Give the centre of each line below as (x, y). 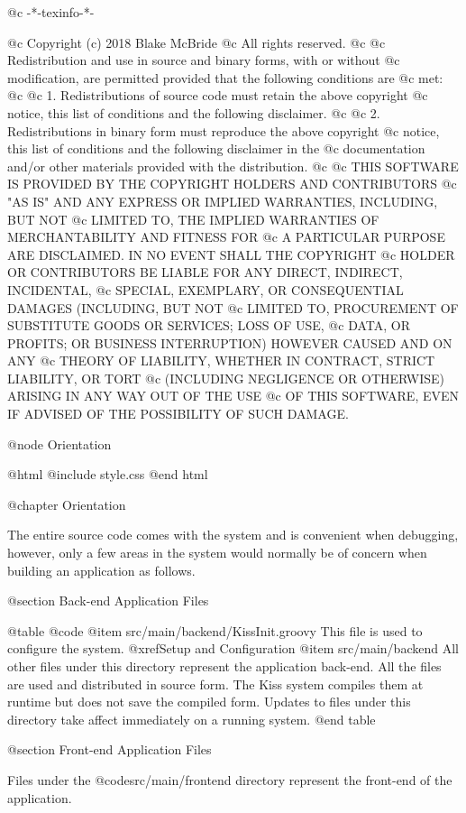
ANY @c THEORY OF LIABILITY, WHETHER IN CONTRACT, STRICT (221, 360)
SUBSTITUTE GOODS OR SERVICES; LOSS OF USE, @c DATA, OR (209, 325)
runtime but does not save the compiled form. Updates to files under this (209, 702)
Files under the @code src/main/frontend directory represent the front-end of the (230, 779)
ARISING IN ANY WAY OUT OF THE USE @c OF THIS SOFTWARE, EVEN (233, 396)
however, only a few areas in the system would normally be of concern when (217, 553)
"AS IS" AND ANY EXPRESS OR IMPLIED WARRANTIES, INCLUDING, (223, 201)
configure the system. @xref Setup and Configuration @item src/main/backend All (233, 648)
